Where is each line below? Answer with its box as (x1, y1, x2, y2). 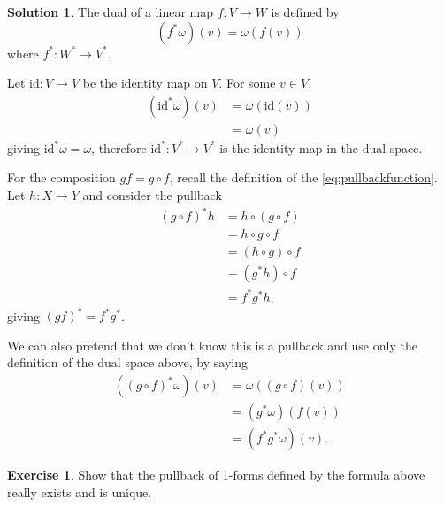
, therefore (91, 138, 147, 157)
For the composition (7, 168, 116, 187)
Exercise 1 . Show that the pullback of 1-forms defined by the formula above (7, 465, 425, 484)
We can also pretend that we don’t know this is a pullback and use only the (7, 335, 417, 354)
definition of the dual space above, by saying (7, 353, 249, 372)
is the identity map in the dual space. (219, 138, 423, 157)
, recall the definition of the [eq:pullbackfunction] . (169, 168, 438, 187)
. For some (218, 73, 276, 92)
